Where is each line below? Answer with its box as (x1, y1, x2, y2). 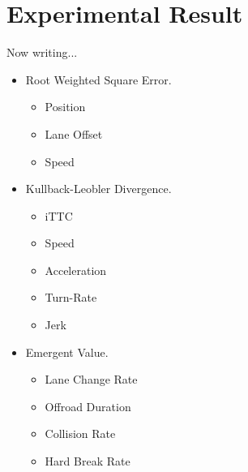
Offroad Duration (45, 397, 131, 414)
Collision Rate (45, 425, 116, 442)
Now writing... (6, 44, 78, 61)
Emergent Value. (25, 343, 109, 360)
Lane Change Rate (45, 371, 138, 388)
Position (45, 98, 86, 115)
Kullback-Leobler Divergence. (25, 180, 172, 197)
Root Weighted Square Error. (25, 71, 172, 88)
